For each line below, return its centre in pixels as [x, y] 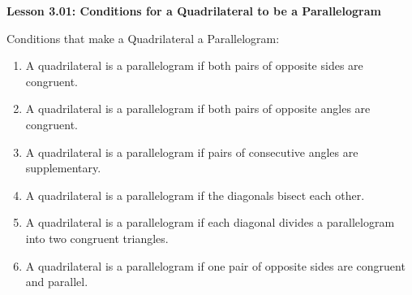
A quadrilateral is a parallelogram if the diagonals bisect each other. [195, 195]
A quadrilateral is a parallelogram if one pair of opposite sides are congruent [215, 265]
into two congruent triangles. [97, 238]
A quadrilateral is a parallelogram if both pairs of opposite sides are [194, 65]
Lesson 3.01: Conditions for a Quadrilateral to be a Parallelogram [194, 11]
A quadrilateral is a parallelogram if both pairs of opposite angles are [198, 108]
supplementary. [63, 168]
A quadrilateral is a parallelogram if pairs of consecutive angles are [192, 152]
